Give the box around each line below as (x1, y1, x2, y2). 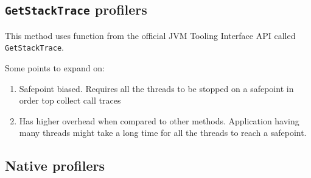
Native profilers (5, 156, 105, 175)
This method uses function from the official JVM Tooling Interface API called (5, 29, 296, 41)
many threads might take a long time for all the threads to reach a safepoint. (19, 126, 307, 139)
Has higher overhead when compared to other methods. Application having (19, 114, 299, 127)
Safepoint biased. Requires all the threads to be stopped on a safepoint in (19, 82, 294, 94)
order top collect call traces (19, 94, 121, 107)
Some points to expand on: (5, 62, 105, 74)
